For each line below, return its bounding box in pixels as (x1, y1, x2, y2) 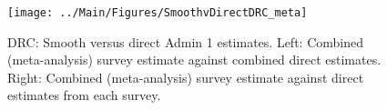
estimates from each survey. (7, 85, 161, 105)
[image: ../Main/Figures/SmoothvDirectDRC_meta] (7, 6, 308, 19)
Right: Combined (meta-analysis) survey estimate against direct (7, 67, 364, 86)
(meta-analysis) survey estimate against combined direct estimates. (7, 50, 382, 69)
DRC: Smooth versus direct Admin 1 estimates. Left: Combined (7, 32, 363, 51)
